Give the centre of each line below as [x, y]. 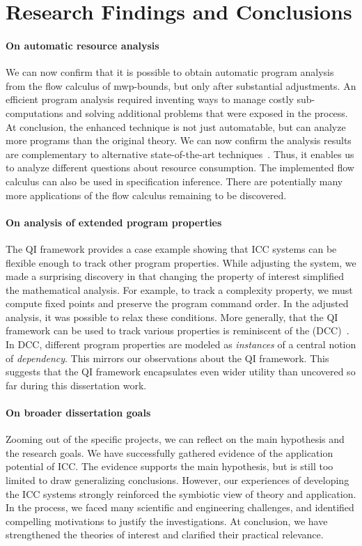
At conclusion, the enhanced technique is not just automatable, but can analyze [176, 126]
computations [34, 112]
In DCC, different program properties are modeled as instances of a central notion [181, 344]
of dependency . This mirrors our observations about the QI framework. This [167, 358]
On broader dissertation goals [78, 413]
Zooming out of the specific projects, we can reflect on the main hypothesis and [175, 439]
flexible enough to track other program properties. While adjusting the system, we [181, 262]
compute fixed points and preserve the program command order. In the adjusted [177, 303]
